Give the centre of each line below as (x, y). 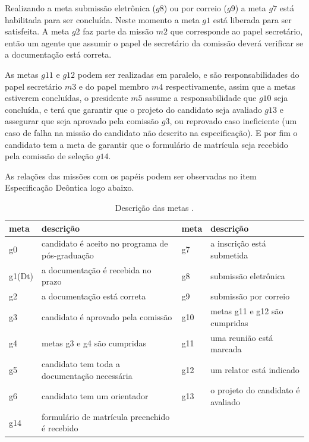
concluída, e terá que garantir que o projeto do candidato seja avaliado (133, 109)
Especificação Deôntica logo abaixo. (70, 187)
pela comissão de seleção (49, 156)
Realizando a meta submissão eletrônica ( (80, 8)
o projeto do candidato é (255, 390)
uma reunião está (242, 337)
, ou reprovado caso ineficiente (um (233, 121)
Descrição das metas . (154, 207)
